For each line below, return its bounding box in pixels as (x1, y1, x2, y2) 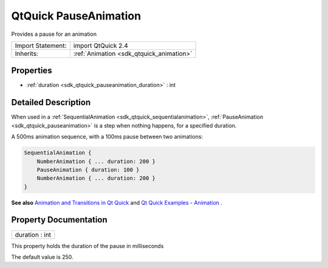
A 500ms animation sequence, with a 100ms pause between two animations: (11, 133, 203, 140)
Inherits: (15, 49, 39, 58)
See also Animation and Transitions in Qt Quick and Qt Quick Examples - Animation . (11, 199, 223, 206)
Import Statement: (15, 41, 67, 50)
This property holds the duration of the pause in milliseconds (11, 242, 164, 249)
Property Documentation (11, 215, 108, 225)
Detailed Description (11, 97, 91, 108)
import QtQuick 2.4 (73, 41, 128, 50)
